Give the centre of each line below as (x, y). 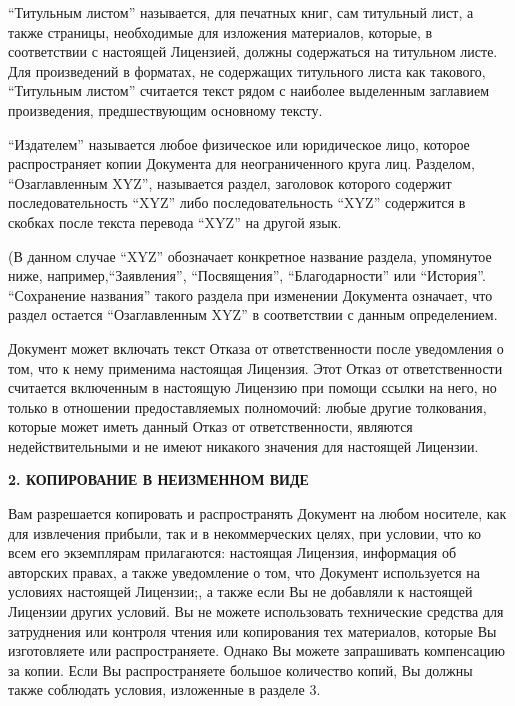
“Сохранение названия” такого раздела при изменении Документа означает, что (250, 294)
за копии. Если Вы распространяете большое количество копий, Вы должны (240, 669)
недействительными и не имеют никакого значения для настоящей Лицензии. (243, 445)
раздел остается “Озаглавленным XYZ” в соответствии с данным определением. (253, 314)
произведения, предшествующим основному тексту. (165, 109)
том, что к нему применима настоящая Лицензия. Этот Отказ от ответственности (255, 367)
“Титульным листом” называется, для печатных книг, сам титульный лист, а (241, 12)
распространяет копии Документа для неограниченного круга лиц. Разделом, (241, 163)
